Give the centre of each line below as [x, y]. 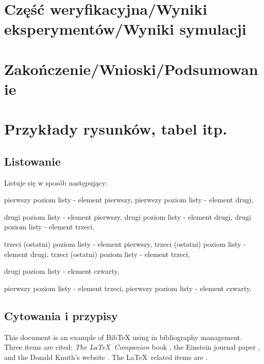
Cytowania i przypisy [61, 315]
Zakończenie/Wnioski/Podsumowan [131, 69]
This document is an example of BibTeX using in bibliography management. [123, 337]
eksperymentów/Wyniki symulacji [125, 29]
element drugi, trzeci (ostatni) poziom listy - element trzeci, [97, 254]
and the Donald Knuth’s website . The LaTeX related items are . [106, 357]
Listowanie [33, 161]
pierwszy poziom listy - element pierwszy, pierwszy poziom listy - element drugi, [129, 200]
